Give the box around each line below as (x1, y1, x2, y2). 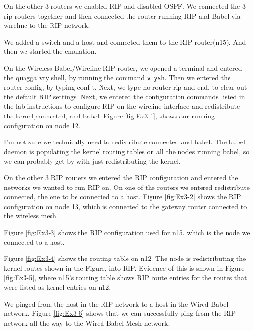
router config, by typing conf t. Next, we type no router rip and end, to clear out (4, 82, 247, 92)
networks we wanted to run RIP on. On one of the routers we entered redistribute (4, 182, 250, 192)
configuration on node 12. (4, 120, 81, 130)
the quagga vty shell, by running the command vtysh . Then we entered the (4, 72, 231, 82)
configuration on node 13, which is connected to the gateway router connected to (4, 201, 247, 211)
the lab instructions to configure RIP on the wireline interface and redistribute (4, 101, 240, 111)
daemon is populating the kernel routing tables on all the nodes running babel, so (4, 146, 250, 156)
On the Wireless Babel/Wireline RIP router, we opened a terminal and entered (4, 62, 242, 72)
